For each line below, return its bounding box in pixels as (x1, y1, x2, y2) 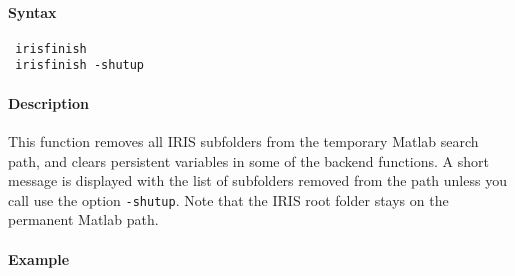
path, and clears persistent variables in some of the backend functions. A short (8, 150, 489, 171)
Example (8, 248, 70, 269)
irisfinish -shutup (15, 58, 145, 73)
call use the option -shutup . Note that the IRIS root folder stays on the (8, 189, 449, 210)
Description (8, 92, 90, 113)
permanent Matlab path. (8, 209, 159, 230)
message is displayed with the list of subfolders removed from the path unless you (8, 170, 507, 191)
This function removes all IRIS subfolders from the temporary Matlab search (8, 130, 479, 151)
